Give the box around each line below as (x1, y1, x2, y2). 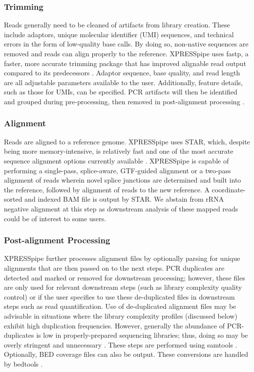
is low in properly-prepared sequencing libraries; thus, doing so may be (36, 330, 248, 340)
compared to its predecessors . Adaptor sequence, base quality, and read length (4, 68, 240, 78)
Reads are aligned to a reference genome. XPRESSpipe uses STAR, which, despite (4, 136, 250, 146)
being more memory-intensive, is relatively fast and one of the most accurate (4, 146, 233, 156)
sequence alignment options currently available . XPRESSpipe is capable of (4, 155, 229, 165)
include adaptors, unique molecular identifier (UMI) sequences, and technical (4, 29, 234, 39)
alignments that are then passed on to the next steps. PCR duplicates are (4, 262, 225, 273)
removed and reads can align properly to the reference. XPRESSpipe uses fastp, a (4, 48, 249, 58)
